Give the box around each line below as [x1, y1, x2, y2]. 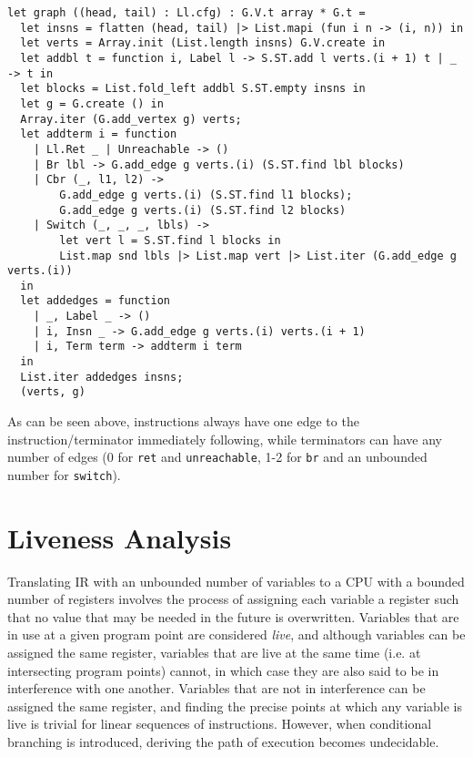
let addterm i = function [20, 128, 177, 141]
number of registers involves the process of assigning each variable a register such [7, 589, 459, 609]
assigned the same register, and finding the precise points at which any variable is [7, 696, 463, 715]
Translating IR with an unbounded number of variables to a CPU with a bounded [7, 571, 465, 590]
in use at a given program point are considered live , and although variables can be [7, 625, 466, 644]
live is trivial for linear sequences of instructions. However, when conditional [7, 714, 432, 733]
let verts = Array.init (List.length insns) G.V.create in [20, 36, 386, 50]
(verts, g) [20, 385, 86, 399]
